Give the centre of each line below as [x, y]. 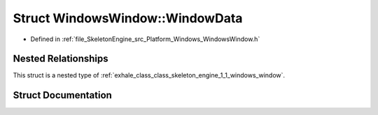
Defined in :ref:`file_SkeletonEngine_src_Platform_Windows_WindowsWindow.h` [145, 39]
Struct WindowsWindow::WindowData [128, 18]
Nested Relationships [61, 59]
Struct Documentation [62, 95]
